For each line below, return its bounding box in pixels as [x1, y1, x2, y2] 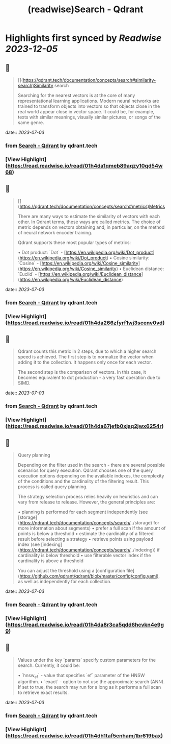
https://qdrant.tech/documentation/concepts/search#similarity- [22, 77, 156, 83]
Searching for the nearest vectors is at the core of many [17, 92, 135, 98]
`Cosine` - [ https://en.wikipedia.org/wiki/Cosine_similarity [17, 260, 139, 266]
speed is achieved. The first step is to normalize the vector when [17, 354, 154, 360]
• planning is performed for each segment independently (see [17, 509, 148, 515]
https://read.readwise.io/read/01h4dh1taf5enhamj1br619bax [7, 732, 161, 739]
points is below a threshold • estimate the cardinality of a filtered [17, 530, 154, 537]
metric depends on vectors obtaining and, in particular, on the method [17, 224, 165, 230]
